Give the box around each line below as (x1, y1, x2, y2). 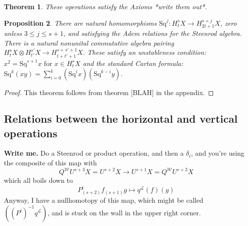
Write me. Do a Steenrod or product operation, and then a (4, 148, 184, 158)
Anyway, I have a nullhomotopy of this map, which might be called (4, 194, 203, 205)
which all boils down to (4, 175, 73, 185)
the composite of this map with (4, 158, 97, 167)
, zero (220, 17, 237, 28)
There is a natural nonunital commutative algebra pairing (4, 37, 174, 48)
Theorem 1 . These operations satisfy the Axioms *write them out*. (4, 1, 207, 11)
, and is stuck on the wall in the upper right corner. (48, 207, 201, 217)
